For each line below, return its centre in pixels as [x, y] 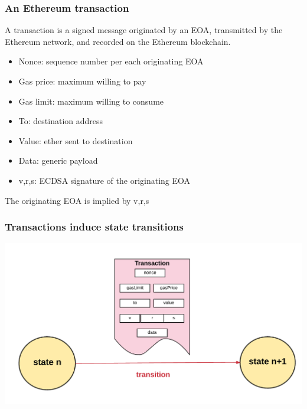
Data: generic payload [58, 160]
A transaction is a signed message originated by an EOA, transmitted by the [144, 30]
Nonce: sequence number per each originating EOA [111, 61]
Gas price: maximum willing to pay [82, 81]
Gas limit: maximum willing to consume [91, 101]
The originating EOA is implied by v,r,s [77, 200]
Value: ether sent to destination [76, 140]
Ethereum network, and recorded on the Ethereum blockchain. [118, 41]
